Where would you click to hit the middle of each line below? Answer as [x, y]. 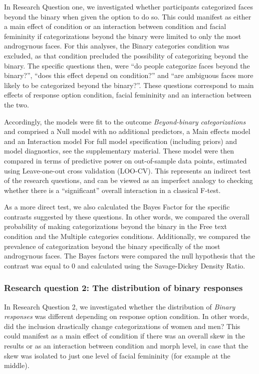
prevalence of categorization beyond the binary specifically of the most [112, 246]
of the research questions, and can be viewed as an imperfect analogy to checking [128, 180]
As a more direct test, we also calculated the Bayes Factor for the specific [117, 207]
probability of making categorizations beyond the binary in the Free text [115, 226]
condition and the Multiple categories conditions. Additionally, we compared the [127, 236]
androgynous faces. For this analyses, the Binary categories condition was [117, 46]
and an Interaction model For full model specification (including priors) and [120, 141]
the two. [17, 104]
